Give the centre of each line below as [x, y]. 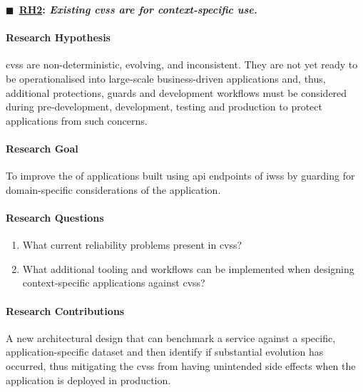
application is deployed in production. [88, 380]
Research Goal [42, 148]
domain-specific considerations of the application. [113, 189]
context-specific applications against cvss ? [114, 283]
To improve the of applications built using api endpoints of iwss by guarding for [180, 176]
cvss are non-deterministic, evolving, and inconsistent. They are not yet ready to [182, 65]
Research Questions [55, 217]
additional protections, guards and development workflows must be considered [177, 92]
